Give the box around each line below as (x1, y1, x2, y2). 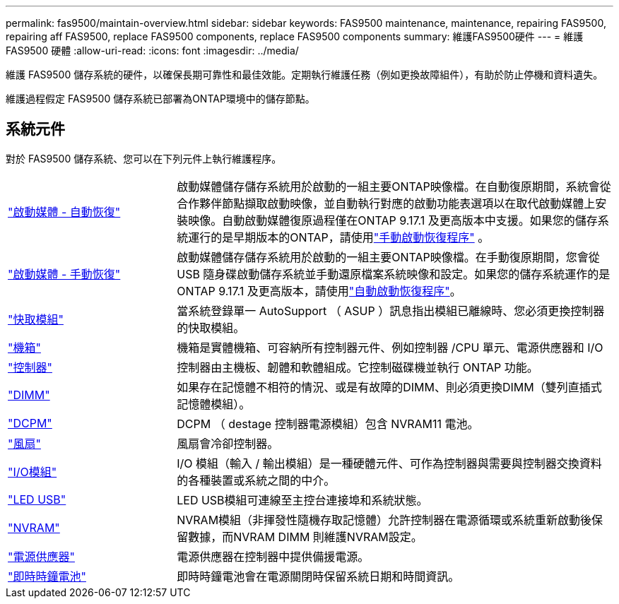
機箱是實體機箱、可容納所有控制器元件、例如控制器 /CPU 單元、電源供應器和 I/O (177, 340, 603, 355)
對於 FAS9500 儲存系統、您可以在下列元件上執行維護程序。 (6, 152, 282, 165)
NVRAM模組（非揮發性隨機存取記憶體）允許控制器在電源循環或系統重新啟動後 (177, 512, 592, 527)
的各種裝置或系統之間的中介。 (177, 473, 336, 487)
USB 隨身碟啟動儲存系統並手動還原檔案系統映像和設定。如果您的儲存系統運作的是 (177, 266, 611, 281)
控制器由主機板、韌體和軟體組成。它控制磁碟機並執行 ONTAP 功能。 (177, 360, 538, 374)
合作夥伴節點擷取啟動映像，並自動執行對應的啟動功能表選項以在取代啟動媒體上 (177, 196, 596, 211)
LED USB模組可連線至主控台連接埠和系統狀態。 (177, 492, 428, 507)
